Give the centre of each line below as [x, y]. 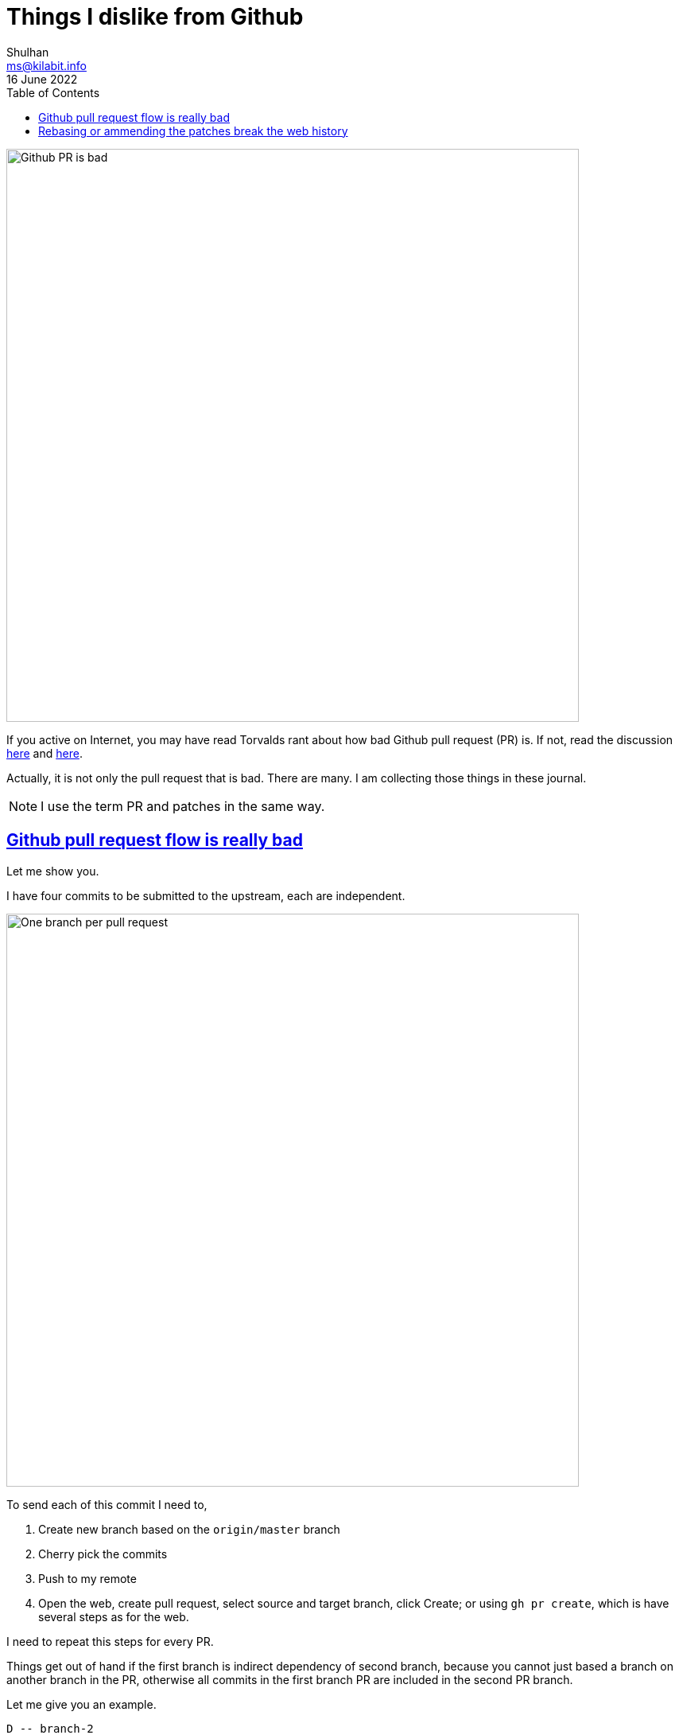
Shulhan [28, 52]
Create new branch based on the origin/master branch [189, 1529]
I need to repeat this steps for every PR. [110, 1641]
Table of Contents [53, 92]
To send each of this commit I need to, [107, 1504]
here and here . [45, 753]
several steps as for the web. [114, 1616]
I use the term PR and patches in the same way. [183, 806]
